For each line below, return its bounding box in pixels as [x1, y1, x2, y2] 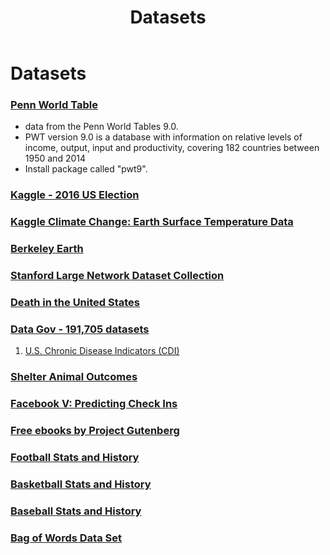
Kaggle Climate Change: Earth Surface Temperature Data [10, 215, 294, 229]
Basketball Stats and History [10, 477, 152, 491]
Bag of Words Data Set [10, 531, 122, 545]
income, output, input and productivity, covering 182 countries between [24, 142, 320, 154]
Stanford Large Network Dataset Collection [10, 269, 225, 283]
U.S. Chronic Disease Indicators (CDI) [24, 345, 180, 357]
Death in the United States [10, 296, 141, 310]
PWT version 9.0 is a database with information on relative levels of [24, 131, 303, 143]
